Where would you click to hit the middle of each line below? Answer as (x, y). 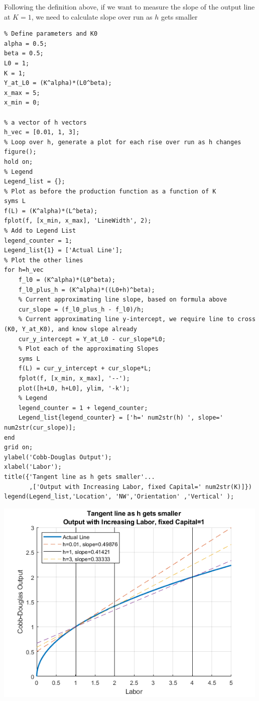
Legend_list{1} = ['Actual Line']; (63, 251)
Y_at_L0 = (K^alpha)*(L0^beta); (58, 83)
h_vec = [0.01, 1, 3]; (42, 132)
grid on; (19, 447)
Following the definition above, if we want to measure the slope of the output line (129, 7)
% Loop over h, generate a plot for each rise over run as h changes (123, 142)
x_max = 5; (22, 93)
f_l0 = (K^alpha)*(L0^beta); (67, 280)
